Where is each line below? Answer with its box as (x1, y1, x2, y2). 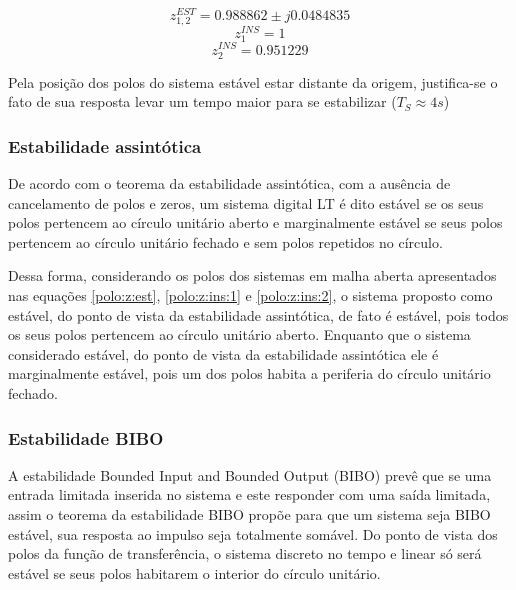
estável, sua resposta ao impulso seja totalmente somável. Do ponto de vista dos (8, 523, 498, 544)
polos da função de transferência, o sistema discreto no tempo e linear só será (8, 543, 482, 564)
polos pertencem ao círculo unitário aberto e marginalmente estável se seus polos (8, 212, 503, 233)
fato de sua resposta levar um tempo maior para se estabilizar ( (8, 91, 397, 112)
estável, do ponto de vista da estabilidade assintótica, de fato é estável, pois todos (8, 304, 509, 325)
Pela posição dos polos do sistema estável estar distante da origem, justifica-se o (8, 71, 498, 92)
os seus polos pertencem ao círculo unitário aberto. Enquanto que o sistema (8, 324, 471, 345)
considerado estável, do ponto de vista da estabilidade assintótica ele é (8, 343, 439, 364)
